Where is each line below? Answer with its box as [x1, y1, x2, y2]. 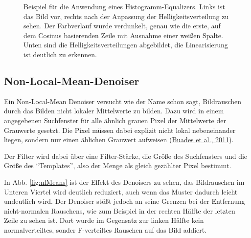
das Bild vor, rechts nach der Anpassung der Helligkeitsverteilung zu [23, 11, 229, 21]
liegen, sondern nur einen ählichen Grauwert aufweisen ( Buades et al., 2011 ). [4, 134, 234, 145]
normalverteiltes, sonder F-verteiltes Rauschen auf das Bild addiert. [4, 224, 207, 235]
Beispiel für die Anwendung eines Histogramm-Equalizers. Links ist [23, 1, 225, 11]
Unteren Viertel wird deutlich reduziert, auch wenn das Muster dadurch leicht [4, 186, 238, 196]
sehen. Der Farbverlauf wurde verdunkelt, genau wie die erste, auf [23, 21, 221, 31]
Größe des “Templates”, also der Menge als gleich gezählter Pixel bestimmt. [4, 160, 231, 171]
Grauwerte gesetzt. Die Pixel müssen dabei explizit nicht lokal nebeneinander [4, 125, 236, 135]
